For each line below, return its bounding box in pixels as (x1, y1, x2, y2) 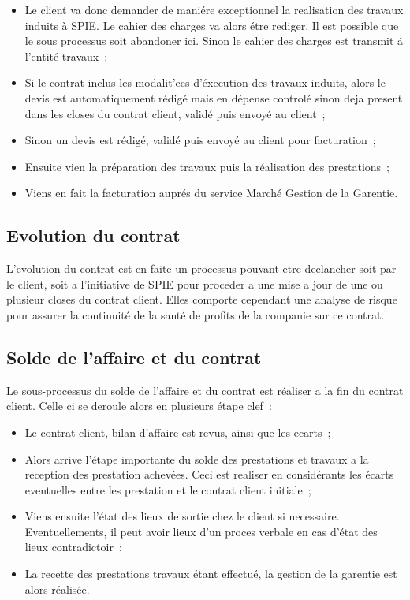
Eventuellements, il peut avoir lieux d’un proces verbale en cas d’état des (24, 523, 378, 539)
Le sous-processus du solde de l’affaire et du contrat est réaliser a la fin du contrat (6, 382, 404, 398)
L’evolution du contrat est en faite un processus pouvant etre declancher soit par (6, 260, 397, 277)
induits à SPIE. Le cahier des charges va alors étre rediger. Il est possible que (24, 17, 399, 33)
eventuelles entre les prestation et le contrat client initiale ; (24, 481, 311, 498)
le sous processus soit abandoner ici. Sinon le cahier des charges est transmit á (24, 32, 404, 49)
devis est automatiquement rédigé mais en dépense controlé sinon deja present (24, 89, 403, 106)
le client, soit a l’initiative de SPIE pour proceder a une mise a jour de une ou (6, 275, 383, 292)
